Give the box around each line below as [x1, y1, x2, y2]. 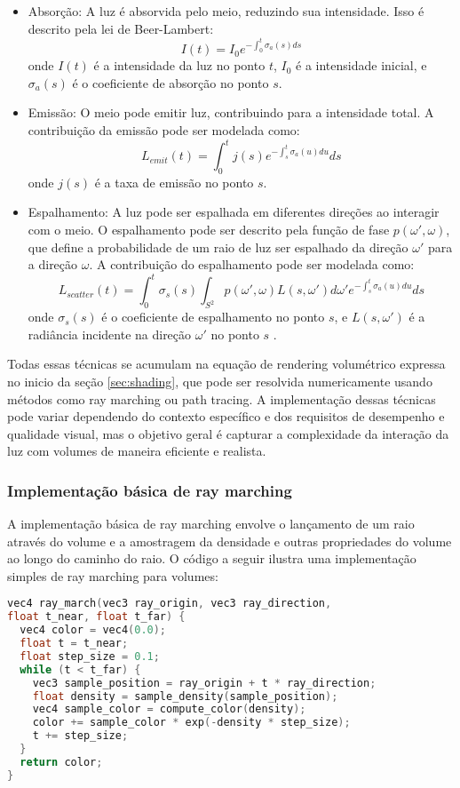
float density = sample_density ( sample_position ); [32, 689, 338, 703]
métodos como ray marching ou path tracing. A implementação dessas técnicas [7, 389, 436, 408]
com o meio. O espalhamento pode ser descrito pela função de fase [28, 220, 390, 239]
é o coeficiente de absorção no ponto [72, 73, 269, 92]
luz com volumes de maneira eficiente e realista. [7, 442, 266, 460]
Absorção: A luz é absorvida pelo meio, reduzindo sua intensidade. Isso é [28, 2, 424, 20]
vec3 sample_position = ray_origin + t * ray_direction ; [32, 676, 377, 689]
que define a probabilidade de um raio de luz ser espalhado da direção [28, 237, 408, 256]
